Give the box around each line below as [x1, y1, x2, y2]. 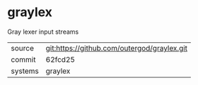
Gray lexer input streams [7, 27, 79, 36]
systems [11, 66, 39, 76]
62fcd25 [45, 54, 76, 64]
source [11, 43, 34, 53]
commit [11, 54, 36, 64]
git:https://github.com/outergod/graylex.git [45, 43, 188, 53]
